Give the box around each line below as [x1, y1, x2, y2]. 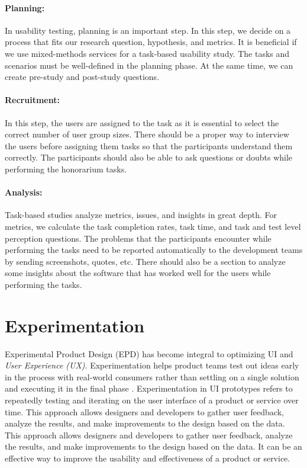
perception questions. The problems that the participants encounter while [5, 232, 272, 244]
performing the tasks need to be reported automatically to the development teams [5, 243, 303, 256]
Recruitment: [5, 94, 60, 106]
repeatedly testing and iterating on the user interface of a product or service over [5, 393, 299, 406]
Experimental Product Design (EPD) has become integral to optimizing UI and [5, 347, 293, 360]
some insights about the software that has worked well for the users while [5, 267, 271, 279]
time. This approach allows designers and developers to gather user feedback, [5, 405, 284, 418]
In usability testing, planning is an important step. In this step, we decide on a [5, 24, 291, 36]
